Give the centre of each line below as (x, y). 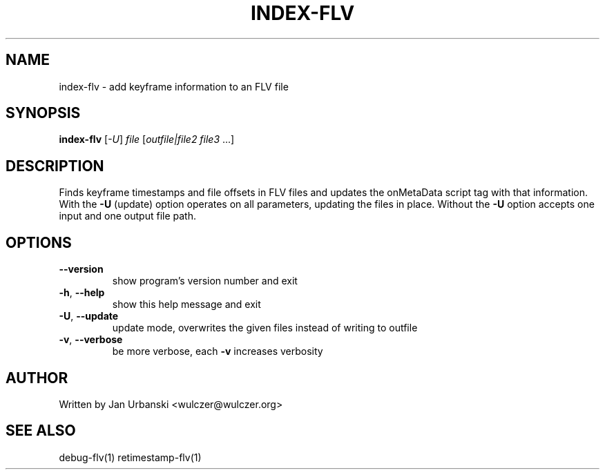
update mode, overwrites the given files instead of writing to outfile (265, 328)
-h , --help (82, 293)
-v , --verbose (91, 340)
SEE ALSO (41, 431)
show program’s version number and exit (205, 281)
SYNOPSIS (43, 113)
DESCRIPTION (55, 166)
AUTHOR (37, 378)
